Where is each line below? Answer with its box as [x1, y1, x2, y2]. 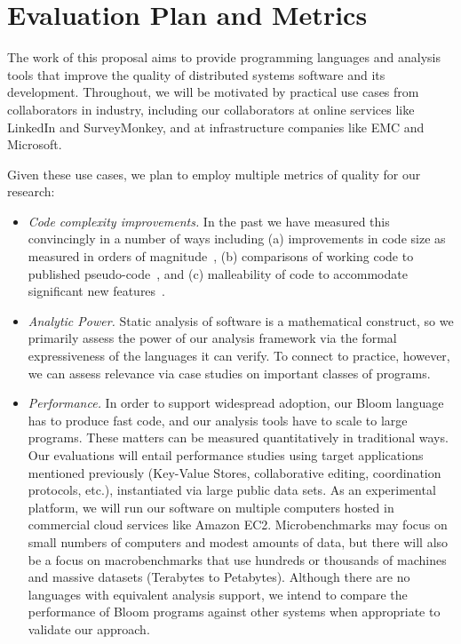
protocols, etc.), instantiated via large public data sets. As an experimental [28, 481, 436, 499]
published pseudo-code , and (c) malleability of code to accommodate [28, 264, 408, 282]
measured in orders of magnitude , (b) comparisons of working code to [28, 247, 414, 266]
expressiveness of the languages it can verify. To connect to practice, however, [28, 346, 450, 365]
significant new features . [28, 282, 166, 300]
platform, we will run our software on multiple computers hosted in [28, 497, 394, 516]
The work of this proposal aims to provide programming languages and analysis [7, 48, 441, 67]
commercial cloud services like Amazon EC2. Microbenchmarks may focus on [28, 515, 448, 534]
